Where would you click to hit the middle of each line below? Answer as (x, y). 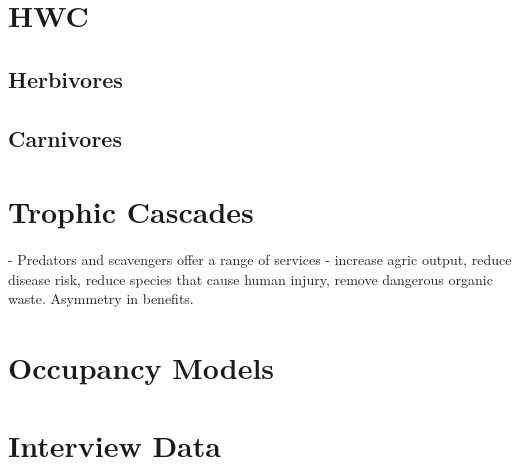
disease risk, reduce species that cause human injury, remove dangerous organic (250, 278)
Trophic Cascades (131, 211)
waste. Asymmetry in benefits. (101, 298)
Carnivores (65, 137)
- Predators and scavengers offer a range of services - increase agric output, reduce (260, 259)
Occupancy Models (141, 367)
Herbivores (65, 78)
